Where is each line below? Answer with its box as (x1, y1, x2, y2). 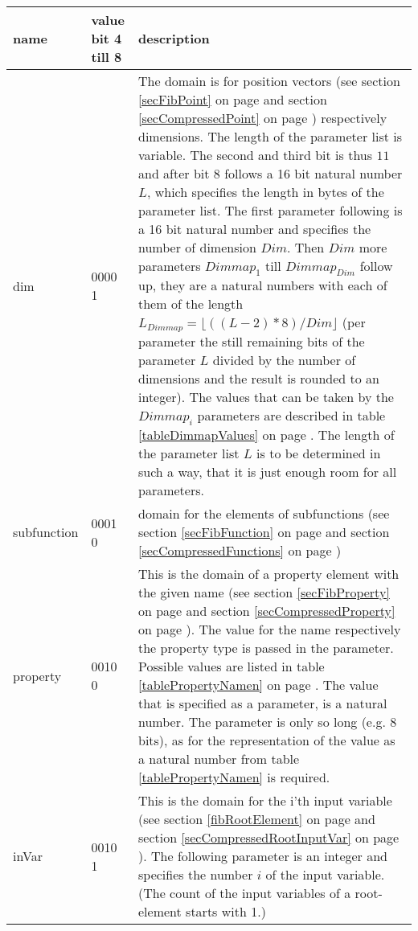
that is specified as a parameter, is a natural (138, 694, 387, 713)
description (138, 29, 210, 47)
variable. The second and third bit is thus (138, 146, 373, 164)
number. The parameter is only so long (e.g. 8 (138, 712, 397, 732)
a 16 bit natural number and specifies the (138, 219, 371, 238)
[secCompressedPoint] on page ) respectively (138, 109, 387, 127)
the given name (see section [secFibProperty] (138, 583, 390, 602)
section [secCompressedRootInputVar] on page (138, 828, 400, 847)
